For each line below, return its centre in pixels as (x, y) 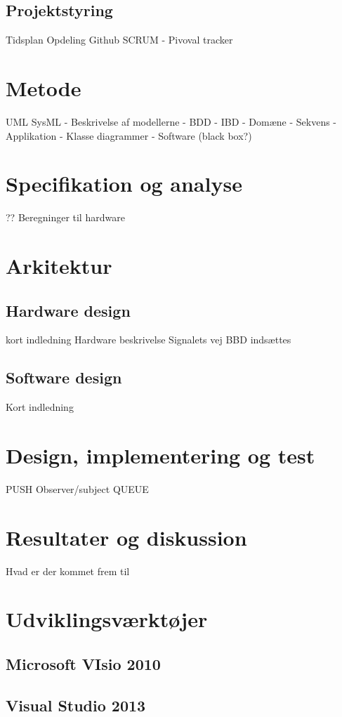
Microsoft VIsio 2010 (83, 664)
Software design (64, 377)
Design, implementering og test (160, 455)
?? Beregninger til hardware (65, 217)
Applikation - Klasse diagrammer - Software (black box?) (129, 135)
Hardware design (68, 310)
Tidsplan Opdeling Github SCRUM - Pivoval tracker (119, 40)
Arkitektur (59, 266)
